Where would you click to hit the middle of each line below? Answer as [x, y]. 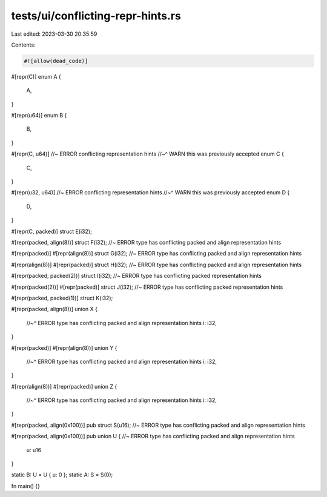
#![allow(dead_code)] [56, 61]
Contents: [23, 45]
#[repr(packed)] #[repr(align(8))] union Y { [64, 347]
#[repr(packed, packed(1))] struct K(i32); [62, 298]
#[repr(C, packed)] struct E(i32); [51, 231]
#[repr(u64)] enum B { [39, 116]
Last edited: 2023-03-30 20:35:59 [54, 34]
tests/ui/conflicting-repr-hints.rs [96, 16]
